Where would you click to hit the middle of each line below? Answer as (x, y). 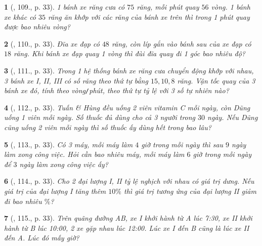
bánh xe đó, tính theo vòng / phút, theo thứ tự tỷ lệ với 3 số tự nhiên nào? (117, 90)
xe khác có (20, 16)
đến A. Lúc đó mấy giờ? (42, 238)
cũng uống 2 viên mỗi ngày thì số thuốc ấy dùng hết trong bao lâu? (108, 127)
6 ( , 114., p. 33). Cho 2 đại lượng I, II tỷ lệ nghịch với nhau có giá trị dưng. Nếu (129, 181)
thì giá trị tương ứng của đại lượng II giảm (190, 191)
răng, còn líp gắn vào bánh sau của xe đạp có (181, 43)
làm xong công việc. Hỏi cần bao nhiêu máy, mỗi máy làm (94, 154)
